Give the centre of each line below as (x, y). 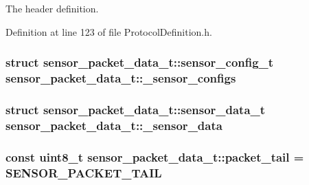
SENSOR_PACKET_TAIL (84, 172)
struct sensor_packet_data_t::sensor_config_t (140, 62)
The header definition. (52, 8)
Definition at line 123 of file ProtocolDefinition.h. (109, 31)
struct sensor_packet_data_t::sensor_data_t (136, 109)
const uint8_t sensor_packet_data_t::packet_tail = (155, 156)
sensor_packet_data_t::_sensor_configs (121, 78)
